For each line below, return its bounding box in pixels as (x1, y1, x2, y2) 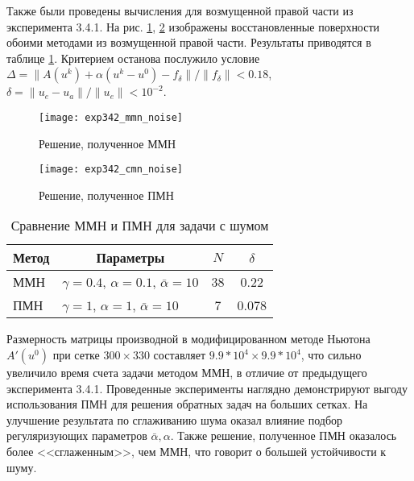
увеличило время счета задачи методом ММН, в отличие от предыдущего (6, 364, 367, 381)
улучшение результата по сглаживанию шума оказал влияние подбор (6, 411, 343, 428)
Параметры (96, 248, 165, 267)
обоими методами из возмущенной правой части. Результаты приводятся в (6, 34, 371, 51)
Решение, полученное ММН (39, 135, 176, 151)
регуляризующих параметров (6, 427, 147, 444)
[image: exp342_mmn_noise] (39, 111, 183, 123)
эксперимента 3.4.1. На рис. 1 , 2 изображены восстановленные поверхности (6, 18, 380, 35)
